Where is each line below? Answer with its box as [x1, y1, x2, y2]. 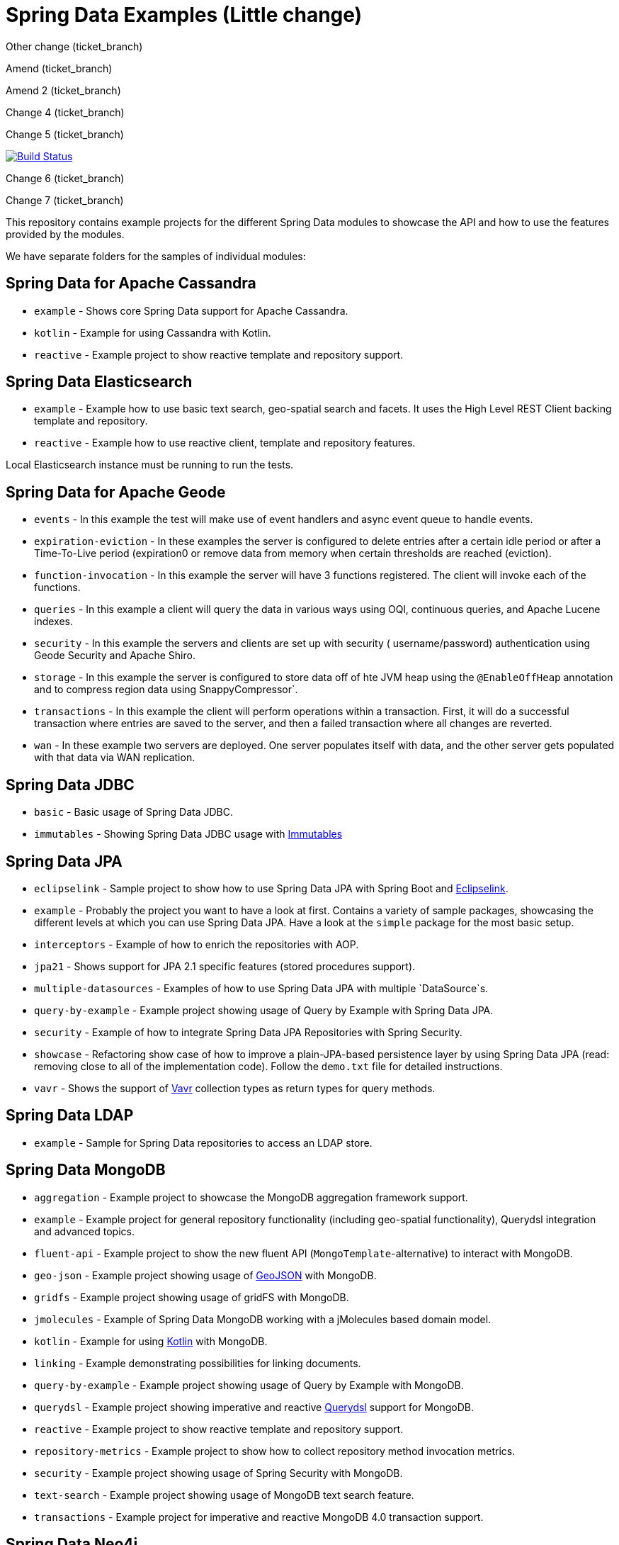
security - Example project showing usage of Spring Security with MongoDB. [34, 1466, 403, 1479]
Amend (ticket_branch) [6, 62, 113, 74]
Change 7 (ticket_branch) [6, 193, 124, 206]
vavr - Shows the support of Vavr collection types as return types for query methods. [34, 1081, 436, 1094]
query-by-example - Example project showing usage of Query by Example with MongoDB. [34, 1378, 464, 1391]
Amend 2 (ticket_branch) [6, 84, 121, 96]
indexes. [34, 615, 73, 628]
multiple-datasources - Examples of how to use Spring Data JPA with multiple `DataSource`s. [34, 982, 489, 994]
